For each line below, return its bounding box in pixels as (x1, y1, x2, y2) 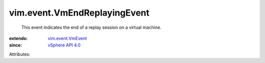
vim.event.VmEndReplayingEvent (9, 7, 150, 18)
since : (9, 42, 22, 48)
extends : (9, 35, 28, 41)
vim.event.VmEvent (48, 35, 87, 41)
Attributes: (9, 51, 30, 57)
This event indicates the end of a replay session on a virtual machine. (21, 24, 161, 30)
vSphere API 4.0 (48, 42, 81, 48)
